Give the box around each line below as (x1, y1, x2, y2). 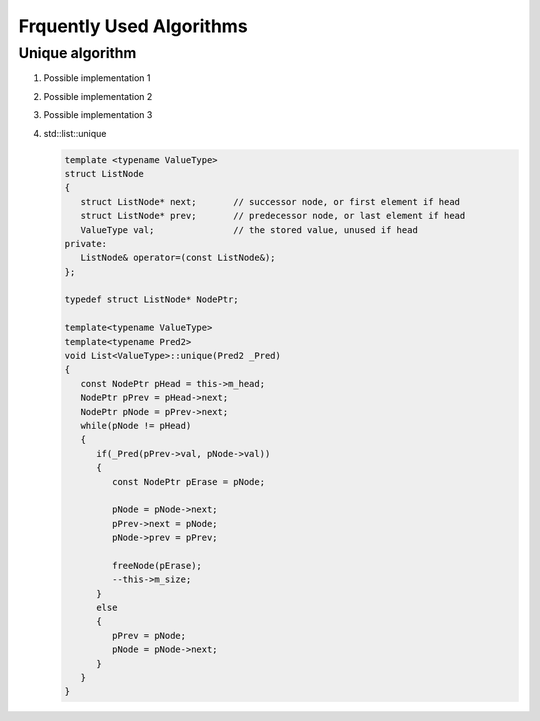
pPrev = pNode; (111, 630, 187, 641)
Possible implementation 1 (43, 72, 151, 84)
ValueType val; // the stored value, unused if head (80, 224, 419, 235)
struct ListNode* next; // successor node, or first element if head (80, 196, 460, 207)
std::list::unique (43, 127, 107, 139)
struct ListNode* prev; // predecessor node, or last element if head (80, 210, 466, 222)
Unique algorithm (18, 44, 137, 62)
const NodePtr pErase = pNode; (111, 476, 265, 487)
